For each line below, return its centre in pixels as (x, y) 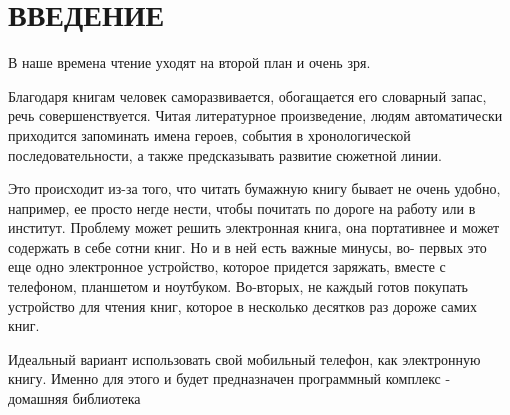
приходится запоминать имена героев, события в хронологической (209, 134)
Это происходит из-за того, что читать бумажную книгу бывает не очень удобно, (254, 188)
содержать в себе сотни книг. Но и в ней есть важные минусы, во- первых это (247, 246)
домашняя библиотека (74, 398)
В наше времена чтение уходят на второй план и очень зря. (189, 62)
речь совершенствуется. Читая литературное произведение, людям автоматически (255, 115)
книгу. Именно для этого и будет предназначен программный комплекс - (229, 378)
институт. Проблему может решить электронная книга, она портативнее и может (254, 227)
